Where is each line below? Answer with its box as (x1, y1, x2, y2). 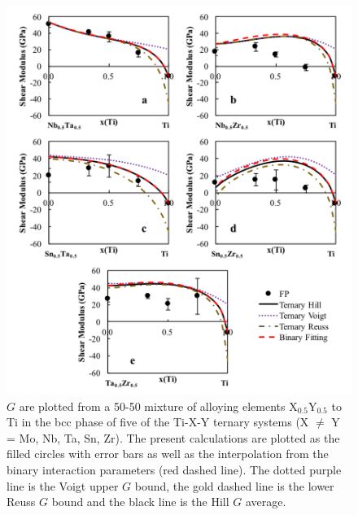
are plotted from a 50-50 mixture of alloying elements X (19, 397, 298, 414)
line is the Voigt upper (7, 477, 119, 494)
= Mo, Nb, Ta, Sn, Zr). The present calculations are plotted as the (7, 429, 340, 446)
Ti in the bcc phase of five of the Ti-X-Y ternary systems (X (7, 413, 309, 430)
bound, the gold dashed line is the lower (134, 477, 334, 494)
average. (245, 493, 286, 510)
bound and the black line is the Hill (51, 493, 229, 510)
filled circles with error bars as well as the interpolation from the (7, 445, 329, 462)
